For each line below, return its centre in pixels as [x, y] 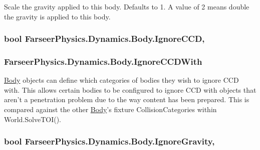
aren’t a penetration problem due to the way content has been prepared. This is [127, 99]
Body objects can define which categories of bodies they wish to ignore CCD [121, 80]
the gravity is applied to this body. [57, 16]
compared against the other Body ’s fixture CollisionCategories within [110, 109]
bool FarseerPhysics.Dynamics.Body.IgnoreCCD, [104, 39]
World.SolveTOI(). [33, 119]
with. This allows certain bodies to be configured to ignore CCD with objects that [130, 89]
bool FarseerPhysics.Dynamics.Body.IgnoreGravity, [109, 141]
